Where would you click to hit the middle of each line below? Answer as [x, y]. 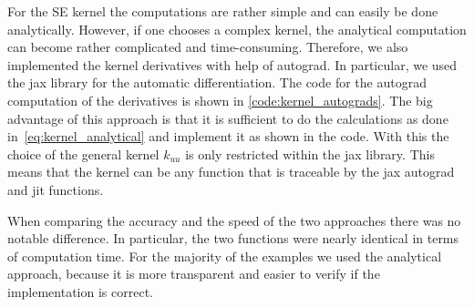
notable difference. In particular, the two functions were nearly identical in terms [233, 238]
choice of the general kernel [83, 153]
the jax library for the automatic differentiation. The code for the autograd [217, 82]
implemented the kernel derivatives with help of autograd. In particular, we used [232, 64]
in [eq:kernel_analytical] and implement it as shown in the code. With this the [228, 136]
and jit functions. [56, 189]
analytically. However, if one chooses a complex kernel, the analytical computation [237, 29]
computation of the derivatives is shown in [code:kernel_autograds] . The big [220, 100]
